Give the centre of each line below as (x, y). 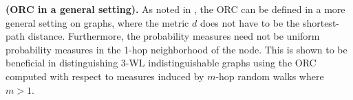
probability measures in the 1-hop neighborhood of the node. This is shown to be (176, 49)
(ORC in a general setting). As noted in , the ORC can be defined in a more (175, 9)
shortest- (321, 22)
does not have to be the (250, 22)
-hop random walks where (270, 76)
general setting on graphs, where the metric (97, 22)
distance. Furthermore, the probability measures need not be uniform (174, 36)
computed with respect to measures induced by (105, 76)
